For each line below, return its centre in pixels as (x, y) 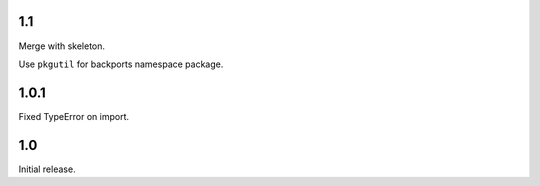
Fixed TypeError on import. (74, 116)
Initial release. (47, 169)
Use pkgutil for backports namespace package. (121, 64)
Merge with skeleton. (61, 46)
